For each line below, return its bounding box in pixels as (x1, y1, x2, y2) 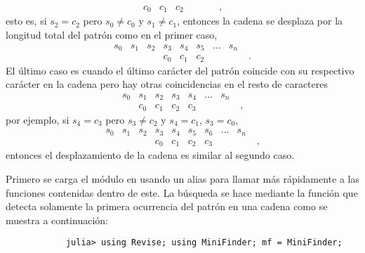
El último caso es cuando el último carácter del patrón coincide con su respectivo (6, 63, 354, 77)
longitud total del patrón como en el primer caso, (6, 27, 218, 42)
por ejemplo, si (6, 112, 69, 126)
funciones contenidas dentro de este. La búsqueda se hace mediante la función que (6, 185, 358, 200)
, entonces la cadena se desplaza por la (177, 13, 343, 28)
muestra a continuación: (6, 212, 108, 227)
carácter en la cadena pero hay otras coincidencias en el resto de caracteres (6, 77, 328, 91)
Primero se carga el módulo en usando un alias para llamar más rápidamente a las (6, 171, 360, 186)
